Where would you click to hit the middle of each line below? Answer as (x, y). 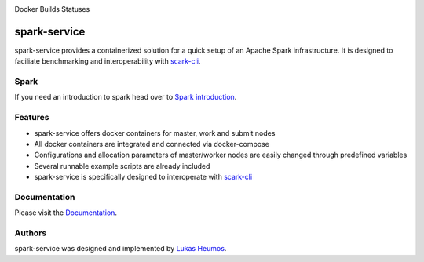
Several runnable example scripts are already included (122, 166)
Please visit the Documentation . (66, 213)
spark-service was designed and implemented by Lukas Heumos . (121, 249)
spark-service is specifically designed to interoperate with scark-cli (143, 177)
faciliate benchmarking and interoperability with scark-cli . (108, 61)
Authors (31, 233)
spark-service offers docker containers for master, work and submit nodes (155, 133)
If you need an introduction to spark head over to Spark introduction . (126, 97)
